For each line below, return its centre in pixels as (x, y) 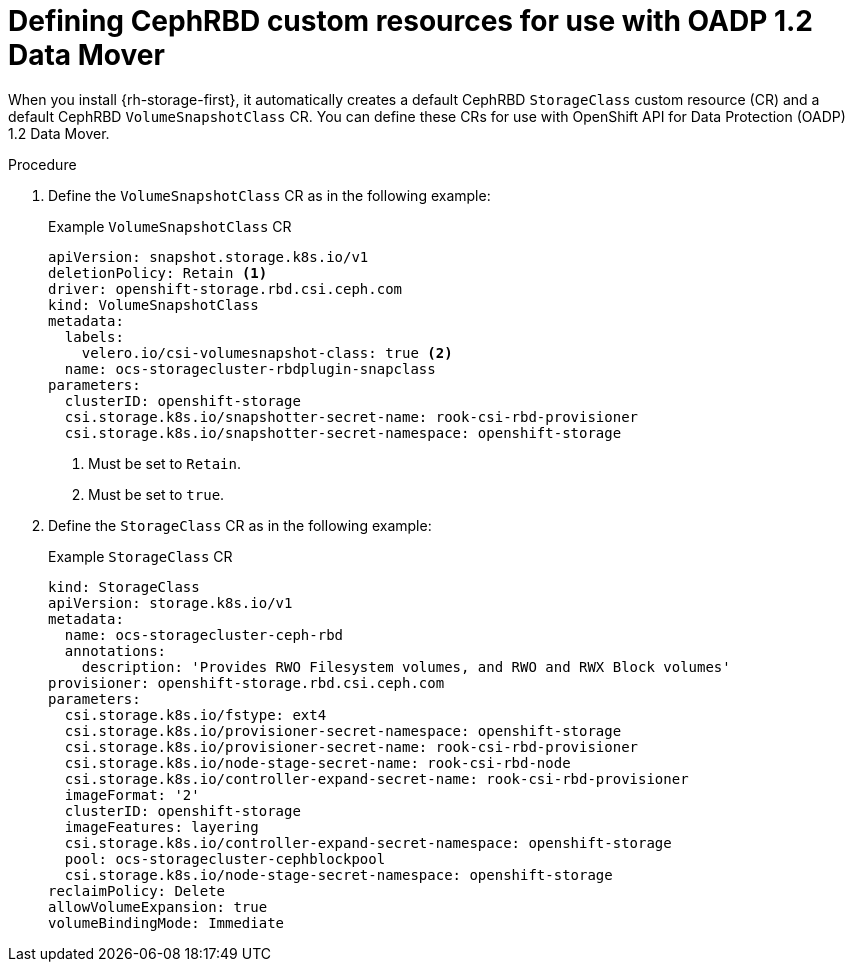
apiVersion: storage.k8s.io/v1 (170, 602)
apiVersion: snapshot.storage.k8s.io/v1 (208, 256)
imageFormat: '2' (132, 794)
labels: (94, 336)
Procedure (42, 164)
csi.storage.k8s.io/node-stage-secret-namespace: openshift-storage (338, 874)
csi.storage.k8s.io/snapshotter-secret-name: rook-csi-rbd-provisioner (351, 416)
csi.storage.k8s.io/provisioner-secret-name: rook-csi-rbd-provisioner (351, 746)
